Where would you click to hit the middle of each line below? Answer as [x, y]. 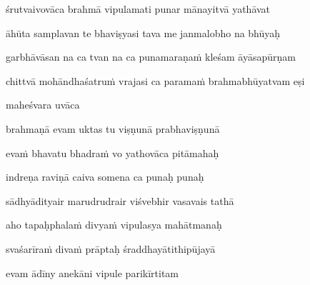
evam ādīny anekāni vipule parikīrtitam [92, 272]
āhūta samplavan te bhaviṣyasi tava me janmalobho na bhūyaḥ [143, 32]
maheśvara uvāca [43, 105]
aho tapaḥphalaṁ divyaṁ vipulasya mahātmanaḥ [114, 225]
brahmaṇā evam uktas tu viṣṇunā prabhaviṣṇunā [113, 128]
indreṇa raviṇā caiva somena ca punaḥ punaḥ [105, 177]
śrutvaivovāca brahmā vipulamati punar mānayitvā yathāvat [138, 9]
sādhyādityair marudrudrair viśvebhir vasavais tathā [120, 200]
